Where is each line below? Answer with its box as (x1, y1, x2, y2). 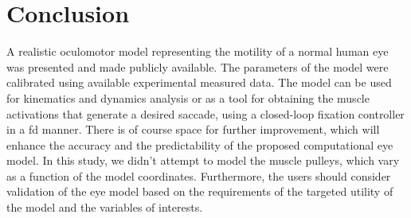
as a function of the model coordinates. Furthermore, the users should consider (6, 167, 391, 184)
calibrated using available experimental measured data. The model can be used (6, 74, 392, 91)
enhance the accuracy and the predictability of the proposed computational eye (6, 136, 393, 153)
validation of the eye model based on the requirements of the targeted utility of (6, 183, 393, 200)
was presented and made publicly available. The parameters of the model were (6, 58, 389, 75)
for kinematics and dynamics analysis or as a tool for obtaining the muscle (6, 89, 370, 106)
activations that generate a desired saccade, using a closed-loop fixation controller (6, 105, 405, 122)
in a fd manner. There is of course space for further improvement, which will (6, 121, 380, 138)
